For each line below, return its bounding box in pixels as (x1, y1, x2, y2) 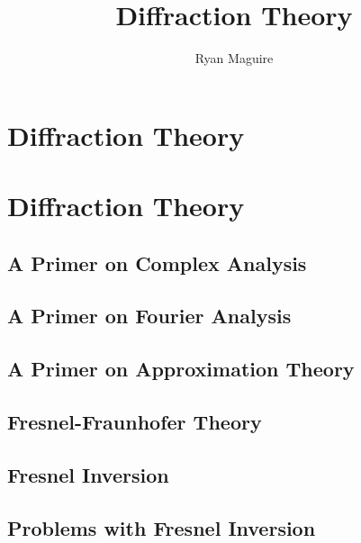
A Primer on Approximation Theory (7, 355, 355, 383)
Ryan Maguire (194, 49, 274, 68)
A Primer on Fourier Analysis (7, 302, 292, 330)
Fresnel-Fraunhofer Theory (7, 408, 262, 436)
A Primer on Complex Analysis (7, 249, 307, 276)
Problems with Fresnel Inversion (7, 513, 316, 541)
